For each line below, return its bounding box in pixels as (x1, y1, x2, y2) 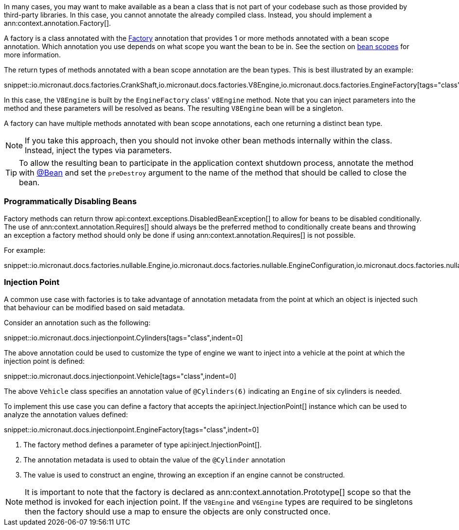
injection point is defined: (4, 356, 85, 365)
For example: (4, 246, 46, 254)
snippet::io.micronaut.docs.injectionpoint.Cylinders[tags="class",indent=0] (4, 333, 243, 342)
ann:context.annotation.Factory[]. (4, 19, 111, 27)
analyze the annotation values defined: (4, 410, 128, 419)
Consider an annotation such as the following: (4, 318, 151, 327)
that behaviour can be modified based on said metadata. (4, 303, 185, 312)
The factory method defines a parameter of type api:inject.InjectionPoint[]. (23, 440, 262, 449)
